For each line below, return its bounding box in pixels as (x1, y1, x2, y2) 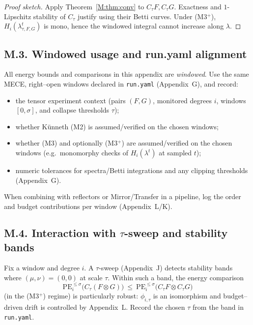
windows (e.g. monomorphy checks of (15, 148, 129, 158)
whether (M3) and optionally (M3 (15, 138, 118, 148)
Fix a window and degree (4, 262, 80, 272)
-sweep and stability (124, 225, 228, 240)
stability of (33, 11, 66, 21)
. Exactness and (174, 1, 222, 11)
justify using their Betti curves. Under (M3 (77, 11, 207, 21)
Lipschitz (4, 11, 31, 21)
